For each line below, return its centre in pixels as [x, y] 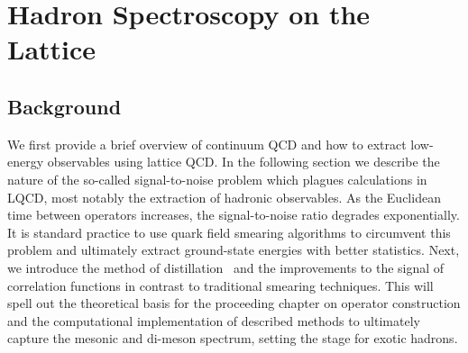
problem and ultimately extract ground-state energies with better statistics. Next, [234, 250]
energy [26, 162]
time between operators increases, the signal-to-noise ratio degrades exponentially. [234, 215]
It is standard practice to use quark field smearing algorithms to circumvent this [229, 232]
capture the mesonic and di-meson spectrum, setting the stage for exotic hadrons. [233, 338]
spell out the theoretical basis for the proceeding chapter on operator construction [234, 303]
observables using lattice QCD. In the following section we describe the [243, 162]
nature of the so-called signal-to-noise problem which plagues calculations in [217, 179]
